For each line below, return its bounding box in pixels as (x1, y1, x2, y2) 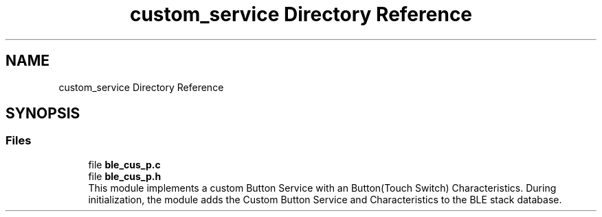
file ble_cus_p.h (88, 170, 161, 182)
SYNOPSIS (5, 105, 80, 123)
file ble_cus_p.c (88, 158, 161, 170)
